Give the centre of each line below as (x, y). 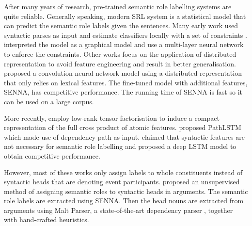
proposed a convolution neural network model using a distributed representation (123, 73)
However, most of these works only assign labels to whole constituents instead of (123, 172)
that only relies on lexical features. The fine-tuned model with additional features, (126, 82)
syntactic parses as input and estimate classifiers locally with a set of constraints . (126, 35)
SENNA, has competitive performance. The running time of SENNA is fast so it (123, 92)
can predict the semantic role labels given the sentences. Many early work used (121, 25)
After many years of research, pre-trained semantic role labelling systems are (118, 6)
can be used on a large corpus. (49, 101)
